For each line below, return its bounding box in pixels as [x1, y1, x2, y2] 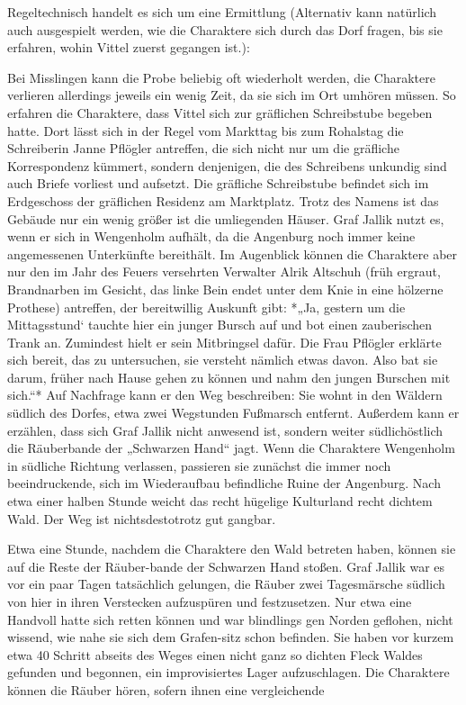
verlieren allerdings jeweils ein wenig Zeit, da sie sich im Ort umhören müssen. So [7, 86, 456, 104]
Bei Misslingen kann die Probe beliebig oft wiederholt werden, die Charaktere [7, 68, 435, 86]
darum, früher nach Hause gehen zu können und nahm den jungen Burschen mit [7, 367, 451, 386]
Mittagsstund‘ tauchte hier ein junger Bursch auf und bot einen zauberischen [7, 315, 433, 334]
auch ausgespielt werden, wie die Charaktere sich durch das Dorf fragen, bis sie [7, 20, 443, 39]
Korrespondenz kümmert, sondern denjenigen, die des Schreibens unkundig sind [7, 156, 447, 175]
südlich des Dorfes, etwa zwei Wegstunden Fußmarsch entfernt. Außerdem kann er [7, 403, 460, 422]
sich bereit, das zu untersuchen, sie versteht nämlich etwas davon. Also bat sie [7, 350, 438, 369]
